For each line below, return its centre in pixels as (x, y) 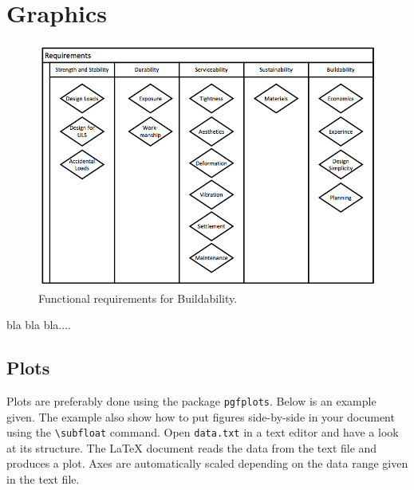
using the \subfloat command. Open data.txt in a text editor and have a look (203, 432)
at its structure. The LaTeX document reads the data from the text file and (192, 447)
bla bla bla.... (39, 325)
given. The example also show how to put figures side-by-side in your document (201, 416)
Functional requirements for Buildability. (138, 298)
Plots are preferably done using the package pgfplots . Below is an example (191, 400)
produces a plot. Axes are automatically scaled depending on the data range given (207, 463)
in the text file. (43, 479)
